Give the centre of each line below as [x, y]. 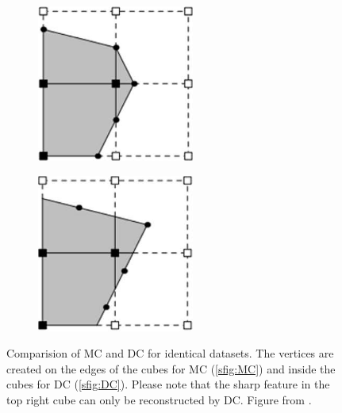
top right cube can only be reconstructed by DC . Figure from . [159, 399]
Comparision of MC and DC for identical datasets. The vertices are [170, 353]
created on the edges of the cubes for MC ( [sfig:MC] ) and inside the [171, 368]
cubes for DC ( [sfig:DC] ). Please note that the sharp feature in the [168, 384]
